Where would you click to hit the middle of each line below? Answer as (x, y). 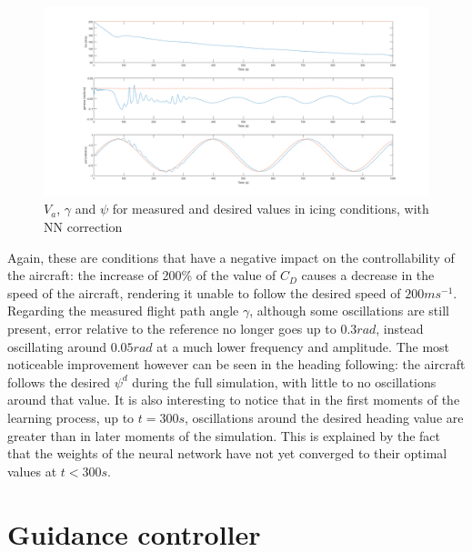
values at (32, 471)
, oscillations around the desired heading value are (324, 417)
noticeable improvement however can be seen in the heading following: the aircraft (236, 364)
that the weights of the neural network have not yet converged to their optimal (227, 453)
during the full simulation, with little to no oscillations (284, 381)
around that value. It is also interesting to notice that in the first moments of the (234, 400)
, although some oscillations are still (349, 311)
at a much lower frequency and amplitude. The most (303, 346)
